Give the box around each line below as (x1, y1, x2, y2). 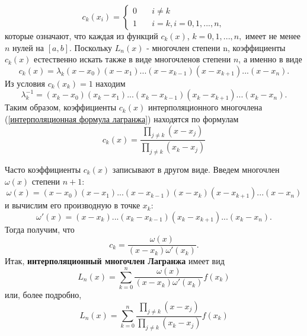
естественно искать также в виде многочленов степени (34, 53, 231, 65)
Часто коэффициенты (5, 163, 81, 176)
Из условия (5, 77, 46, 89)
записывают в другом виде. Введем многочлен (112, 163, 280, 176)
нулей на (12, 41, 44, 53)
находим (95, 77, 126, 89)
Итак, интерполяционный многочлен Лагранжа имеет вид (5, 255, 225, 267)
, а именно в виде (238, 53, 302, 65)
